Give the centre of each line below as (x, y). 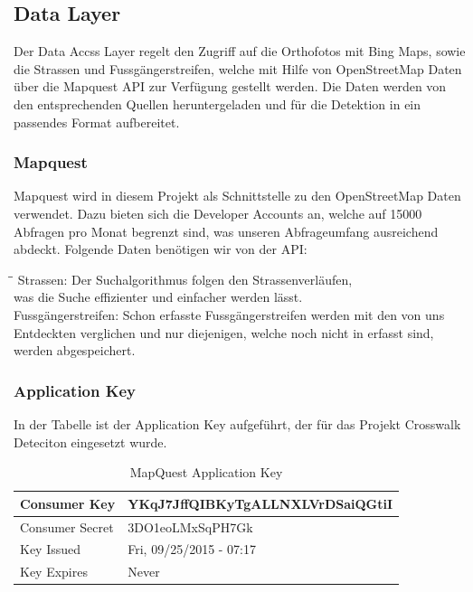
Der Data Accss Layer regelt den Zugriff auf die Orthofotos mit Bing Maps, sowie (240, 51)
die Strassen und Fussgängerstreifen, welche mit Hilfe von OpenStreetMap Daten (238, 68)
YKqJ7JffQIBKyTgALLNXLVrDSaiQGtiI (260, 503)
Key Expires (54, 572)
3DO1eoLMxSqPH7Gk (190, 526)
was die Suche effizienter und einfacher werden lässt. (158, 297)
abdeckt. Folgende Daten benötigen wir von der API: (161, 249)
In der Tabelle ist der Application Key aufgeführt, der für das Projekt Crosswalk (237, 423)
